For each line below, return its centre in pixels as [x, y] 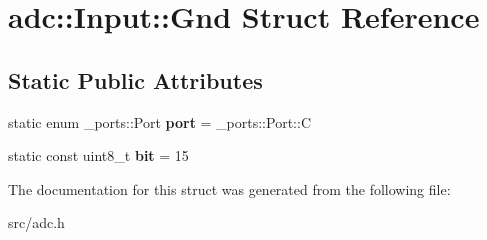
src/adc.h [36, 222]
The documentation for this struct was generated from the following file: [229, 188]
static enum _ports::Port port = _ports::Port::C [159, 121]
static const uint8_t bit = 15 [98, 155]
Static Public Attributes [135, 79]
